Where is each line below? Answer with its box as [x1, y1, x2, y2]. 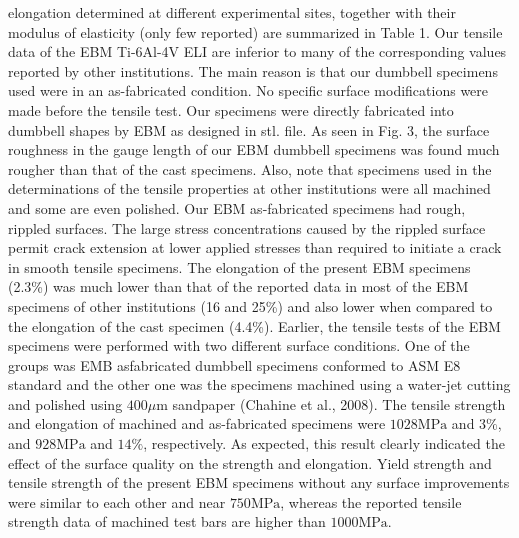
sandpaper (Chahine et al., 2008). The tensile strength [172, 393, 506, 414]
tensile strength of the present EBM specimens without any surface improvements [8, 472, 510, 493]
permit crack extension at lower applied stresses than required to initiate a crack [8, 237, 502, 258]
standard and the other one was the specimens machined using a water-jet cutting [8, 374, 511, 395]
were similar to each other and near [8, 491, 226, 512]
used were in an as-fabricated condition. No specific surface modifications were [8, 80, 489, 101]
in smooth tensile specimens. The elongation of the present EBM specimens [8, 256, 471, 277]
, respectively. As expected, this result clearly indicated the [143, 433, 505, 454]
